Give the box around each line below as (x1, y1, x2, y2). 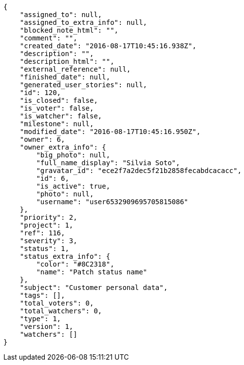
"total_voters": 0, (19, 299, 94, 307)
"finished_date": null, (19, 73, 111, 81)
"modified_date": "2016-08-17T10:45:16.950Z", (19, 128, 201, 135)
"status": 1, (19, 245, 69, 252)
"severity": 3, (19, 237, 77, 245)
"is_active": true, (36, 182, 111, 190)
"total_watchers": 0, (19, 307, 102, 315)
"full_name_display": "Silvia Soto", (36, 159, 180, 167)
